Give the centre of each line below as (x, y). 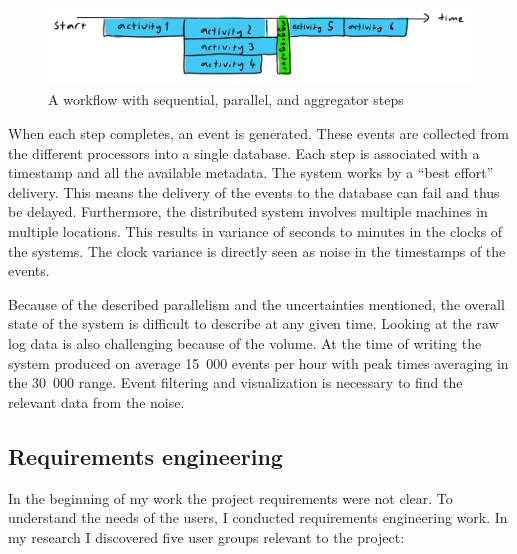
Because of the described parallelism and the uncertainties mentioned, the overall (256, 303)
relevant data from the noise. (96, 401)
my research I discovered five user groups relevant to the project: (206, 536)
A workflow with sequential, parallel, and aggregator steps (226, 99)
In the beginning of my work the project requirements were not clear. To (230, 497)
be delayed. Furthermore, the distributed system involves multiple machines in (248, 211)
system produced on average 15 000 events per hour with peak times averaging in (258, 362)
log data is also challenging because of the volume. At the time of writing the (245, 342)
